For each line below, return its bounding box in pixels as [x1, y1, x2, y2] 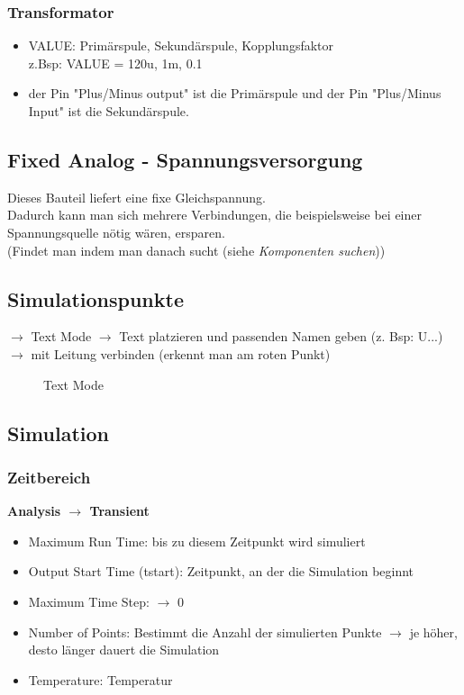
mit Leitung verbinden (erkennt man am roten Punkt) [31, 344, 331, 363]
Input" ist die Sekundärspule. [28, 102, 189, 120]
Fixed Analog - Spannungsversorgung [7, 145, 363, 173]
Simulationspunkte [7, 284, 184, 312]
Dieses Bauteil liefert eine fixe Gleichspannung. [7, 187, 266, 206]
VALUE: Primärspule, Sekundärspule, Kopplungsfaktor [28, 36, 334, 55]
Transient [89, 501, 150, 520]
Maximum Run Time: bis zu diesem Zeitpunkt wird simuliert [28, 531, 366, 550]
